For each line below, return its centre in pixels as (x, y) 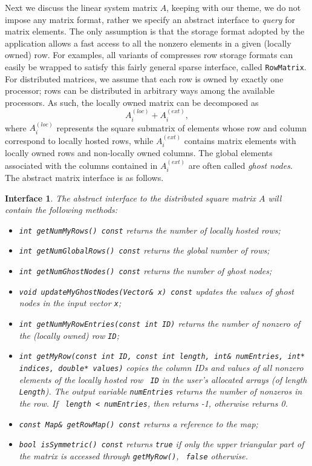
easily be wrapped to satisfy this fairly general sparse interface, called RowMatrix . (156, 66)
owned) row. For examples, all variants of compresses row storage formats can (149, 55)
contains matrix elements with (240, 140)
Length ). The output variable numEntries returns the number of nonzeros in (161, 391)
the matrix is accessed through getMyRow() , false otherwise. (133, 455)
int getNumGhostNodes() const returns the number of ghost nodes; (145, 271)
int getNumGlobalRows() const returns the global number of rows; (144, 250)
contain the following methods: (61, 210)
